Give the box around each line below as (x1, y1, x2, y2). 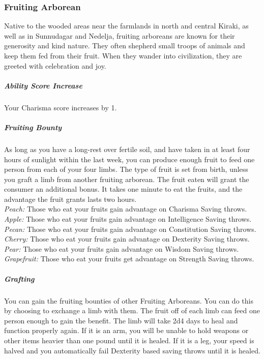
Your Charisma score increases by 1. (4, 102, 117, 112)
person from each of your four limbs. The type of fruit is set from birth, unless (4, 164, 248, 174)
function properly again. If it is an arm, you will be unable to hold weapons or (4, 325, 249, 336)
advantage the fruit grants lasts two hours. (4, 193, 137, 204)
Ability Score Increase (4, 80, 82, 91)
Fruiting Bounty (4, 122, 62, 132)
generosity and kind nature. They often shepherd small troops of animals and (4, 40, 245, 51)
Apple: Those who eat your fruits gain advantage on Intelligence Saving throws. (4, 214, 252, 224)
